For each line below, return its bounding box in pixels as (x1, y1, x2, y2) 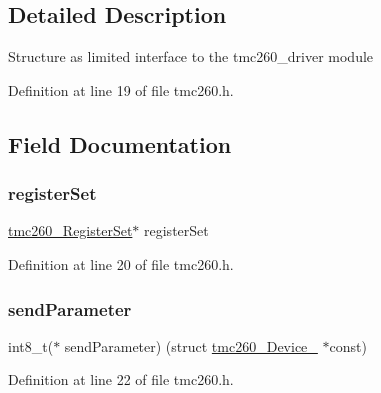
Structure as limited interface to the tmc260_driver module (8, 46, 374, 67)
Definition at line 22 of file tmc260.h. (8, 369, 234, 390)
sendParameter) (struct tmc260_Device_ (64, 335, 318, 356)
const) (329, 335, 367, 356)
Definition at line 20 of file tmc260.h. (8, 253, 234, 274)
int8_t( (8, 335, 54, 356)
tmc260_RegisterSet (8, 220, 133, 241)
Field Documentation (8, 128, 232, 159)
